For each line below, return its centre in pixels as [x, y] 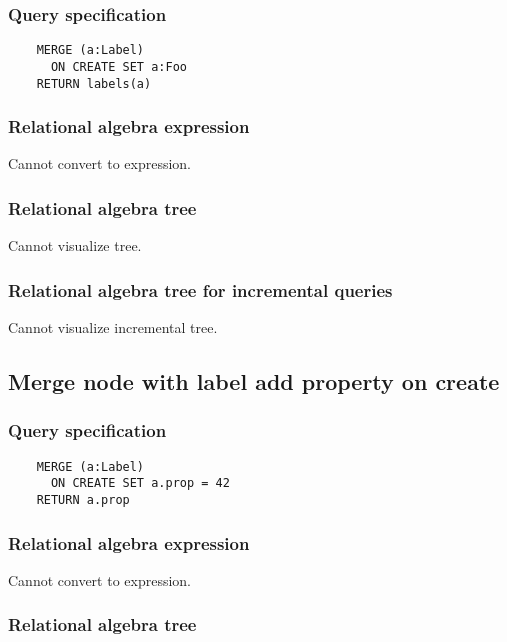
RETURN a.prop [83, 499]
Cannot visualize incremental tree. [113, 327]
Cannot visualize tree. [75, 245]
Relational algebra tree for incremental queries [200, 289]
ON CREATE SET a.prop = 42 [140, 483]
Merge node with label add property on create [254, 381]
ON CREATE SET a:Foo [118, 66]
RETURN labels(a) [94, 83]
